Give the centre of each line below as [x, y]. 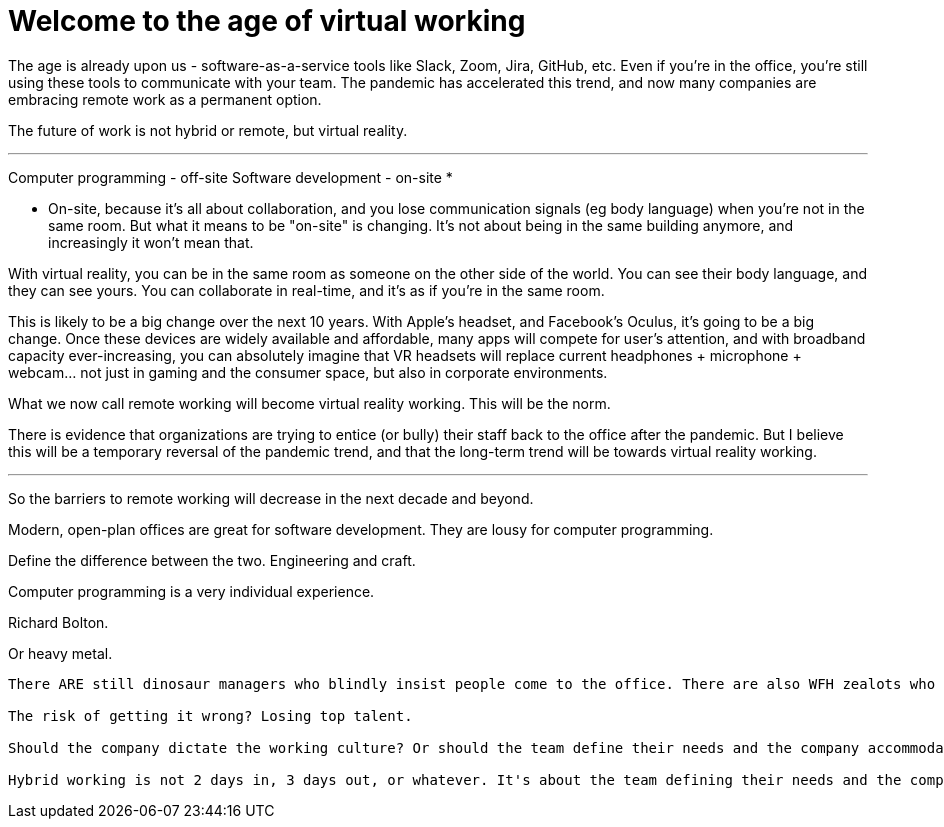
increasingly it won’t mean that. [151, 242]
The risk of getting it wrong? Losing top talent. [210, 715]
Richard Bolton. [58, 622]
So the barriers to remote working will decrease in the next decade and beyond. [271, 498]
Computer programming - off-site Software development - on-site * [230, 177]
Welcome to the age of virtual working [267, 21]
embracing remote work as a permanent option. [165, 99]
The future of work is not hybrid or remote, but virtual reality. [208, 130]
